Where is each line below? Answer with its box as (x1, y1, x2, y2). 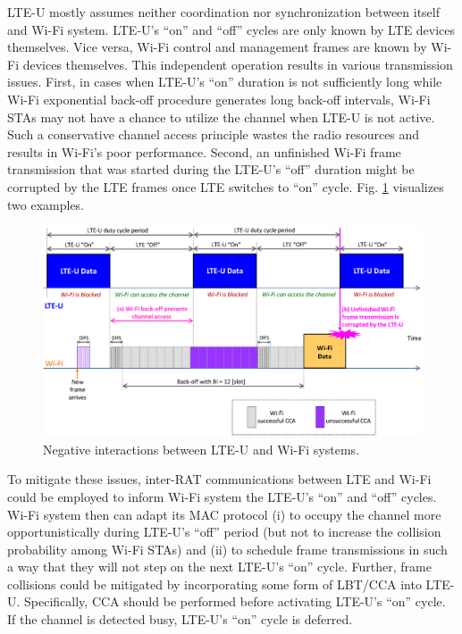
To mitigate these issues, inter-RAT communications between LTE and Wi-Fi (7, 470, 432, 488)
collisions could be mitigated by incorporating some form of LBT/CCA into (7, 574, 422, 593)
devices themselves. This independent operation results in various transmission (22, 54, 453, 73)
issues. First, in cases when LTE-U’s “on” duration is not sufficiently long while (7, 72, 442, 91)
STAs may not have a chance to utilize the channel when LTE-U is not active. (7, 107, 435, 126)
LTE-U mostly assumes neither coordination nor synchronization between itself (7, 3, 441, 21)
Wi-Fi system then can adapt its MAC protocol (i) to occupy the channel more (7, 505, 441, 523)
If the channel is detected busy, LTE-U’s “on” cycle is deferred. (7, 610, 353, 629)
